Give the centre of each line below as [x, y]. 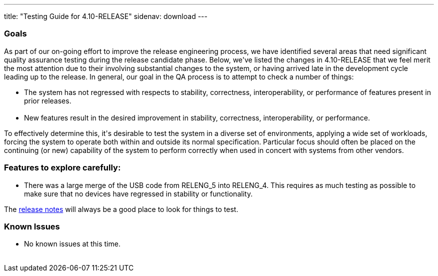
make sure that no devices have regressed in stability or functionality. [138, 193]
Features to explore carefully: [62, 168]
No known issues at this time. [72, 244]
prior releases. [48, 100]
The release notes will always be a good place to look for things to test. [121, 209]
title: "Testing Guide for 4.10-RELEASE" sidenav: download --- [106, 16]
